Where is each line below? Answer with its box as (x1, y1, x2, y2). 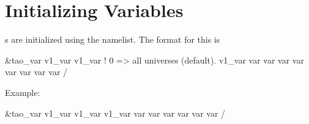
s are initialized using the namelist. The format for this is (5, 33, 220, 46)
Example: (5, 86, 40, 98)
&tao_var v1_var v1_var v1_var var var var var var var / (5, 106, 226, 119)
